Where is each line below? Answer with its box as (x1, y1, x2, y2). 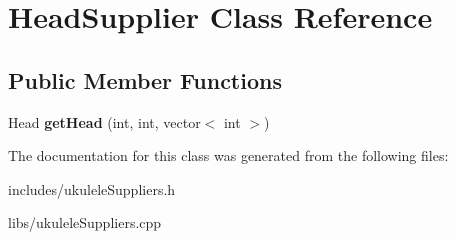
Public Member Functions (8, 64, 282, 95)
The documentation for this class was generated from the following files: (8, 145, 449, 166)
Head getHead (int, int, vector (8, 111, 201, 132)
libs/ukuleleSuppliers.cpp (8, 212, 162, 233)
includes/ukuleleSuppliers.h (8, 178, 176, 199)
